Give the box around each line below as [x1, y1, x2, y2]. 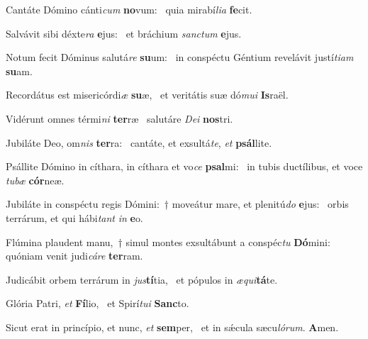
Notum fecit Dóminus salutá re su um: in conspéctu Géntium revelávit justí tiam [6, 50, 354, 65]
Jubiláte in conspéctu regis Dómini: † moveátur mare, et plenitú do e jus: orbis [6, 196, 349, 211]
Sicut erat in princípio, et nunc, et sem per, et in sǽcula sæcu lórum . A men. [6, 319, 339, 334]
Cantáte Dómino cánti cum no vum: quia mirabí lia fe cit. [6, 2, 252, 16]
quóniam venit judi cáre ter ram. [6, 248, 143, 263]
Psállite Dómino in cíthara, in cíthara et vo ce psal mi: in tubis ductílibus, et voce [6, 159, 363, 174]
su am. [6, 63, 33, 78]
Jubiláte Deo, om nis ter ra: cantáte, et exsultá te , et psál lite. [6, 135, 272, 150]
